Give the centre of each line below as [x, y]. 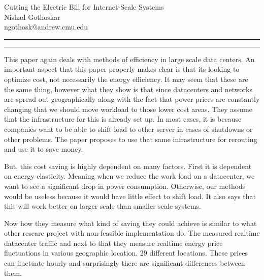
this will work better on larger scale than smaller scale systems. [103, 206]
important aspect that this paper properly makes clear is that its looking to [122, 69]
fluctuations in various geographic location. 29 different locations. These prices [126, 253]
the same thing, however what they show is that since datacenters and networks [128, 89]
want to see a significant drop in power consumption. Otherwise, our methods [125, 186]
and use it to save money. [44, 149]
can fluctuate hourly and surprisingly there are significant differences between [125, 263]
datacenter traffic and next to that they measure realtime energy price [113, 243]
